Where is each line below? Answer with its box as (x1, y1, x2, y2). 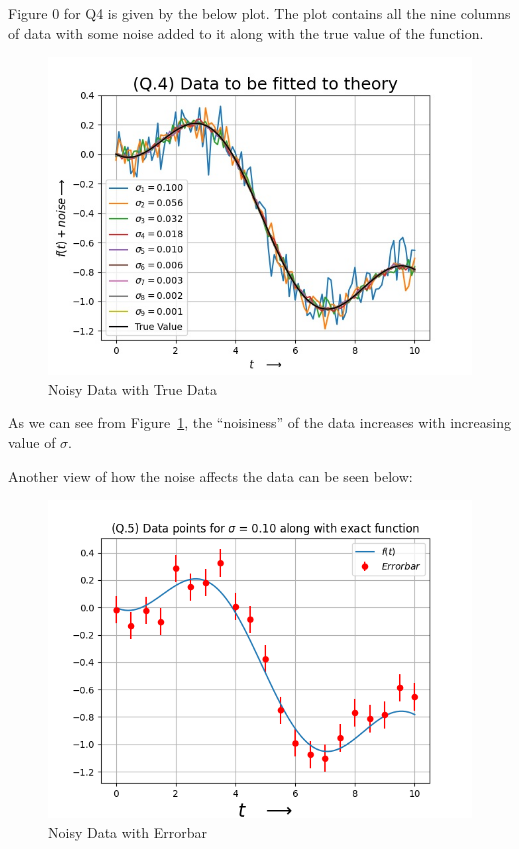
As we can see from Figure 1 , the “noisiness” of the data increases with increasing (8, 412, 511, 433)
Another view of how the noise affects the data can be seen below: (8, 465, 413, 486)
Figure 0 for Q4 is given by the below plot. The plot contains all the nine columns (8, 3, 511, 23)
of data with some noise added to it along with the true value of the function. (8, 22, 484, 43)
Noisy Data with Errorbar (48, 821, 207, 842)
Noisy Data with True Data (48, 378, 217, 399)
